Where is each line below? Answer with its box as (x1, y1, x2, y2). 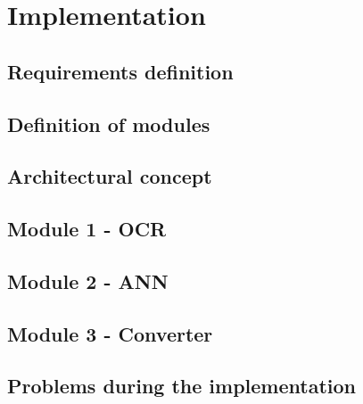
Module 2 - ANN (7, 267, 169, 294)
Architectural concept (7, 162, 212, 190)
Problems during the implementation (7, 372, 356, 400)
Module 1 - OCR (7, 215, 167, 243)
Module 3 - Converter (7, 319, 213, 347)
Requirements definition (7, 57, 234, 85)
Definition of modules (7, 110, 210, 137)
